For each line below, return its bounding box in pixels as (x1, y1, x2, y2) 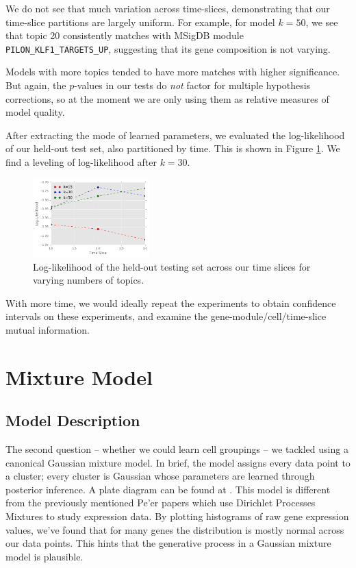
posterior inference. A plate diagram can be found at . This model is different (5, 482, 331, 496)
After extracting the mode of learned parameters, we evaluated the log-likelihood (5, 127, 345, 142)
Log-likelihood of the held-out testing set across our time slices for (33, 259, 311, 273)
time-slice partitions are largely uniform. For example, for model (5, 14, 275, 29)
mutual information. (5, 322, 90, 336)
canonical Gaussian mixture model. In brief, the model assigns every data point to (5, 455, 351, 469)
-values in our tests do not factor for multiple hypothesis (74, 78, 311, 92)
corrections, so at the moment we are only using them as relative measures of (5, 91, 329, 106)
